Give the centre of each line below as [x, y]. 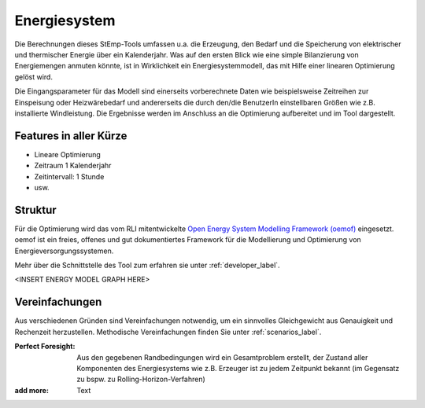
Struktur [35, 210]
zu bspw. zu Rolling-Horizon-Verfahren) [141, 379]
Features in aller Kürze [71, 136]
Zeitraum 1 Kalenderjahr [73, 166]
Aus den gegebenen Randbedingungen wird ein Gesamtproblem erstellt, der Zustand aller [222, 357]
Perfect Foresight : [45, 347]
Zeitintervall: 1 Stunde [69, 176]
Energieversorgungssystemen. [64, 251]
